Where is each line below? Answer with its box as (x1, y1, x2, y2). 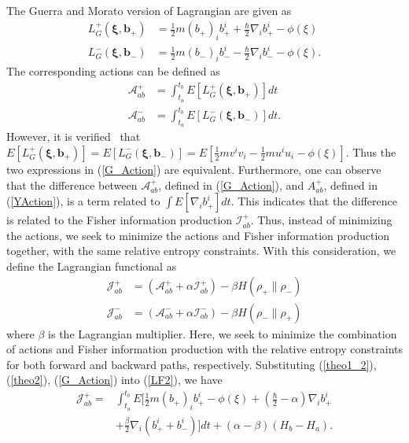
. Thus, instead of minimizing (250, 212, 392, 228)
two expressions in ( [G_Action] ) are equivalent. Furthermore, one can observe (6, 161, 381, 177)
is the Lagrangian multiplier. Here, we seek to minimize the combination (48, 325, 397, 341)
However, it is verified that (6, 128, 141, 145)
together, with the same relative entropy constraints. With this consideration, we (6, 242, 396, 259)
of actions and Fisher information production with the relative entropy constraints (6, 341, 403, 357)
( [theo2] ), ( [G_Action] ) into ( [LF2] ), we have (6, 371, 223, 388)
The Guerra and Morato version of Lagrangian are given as (6, 2, 292, 18)
